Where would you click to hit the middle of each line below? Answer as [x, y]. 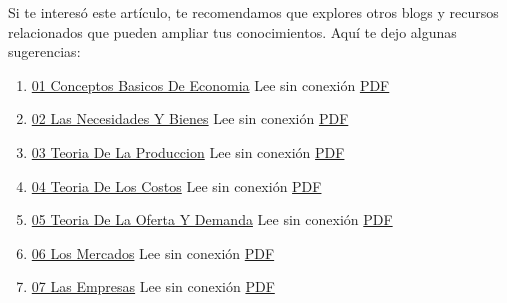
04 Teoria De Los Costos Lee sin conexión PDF [176, 185]
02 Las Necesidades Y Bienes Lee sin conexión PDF [190, 118]
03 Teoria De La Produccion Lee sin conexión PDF [188, 151]
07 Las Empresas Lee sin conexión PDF [153, 286]
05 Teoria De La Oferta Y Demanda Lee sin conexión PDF [212, 219]
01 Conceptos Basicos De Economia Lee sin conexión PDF [210, 84]
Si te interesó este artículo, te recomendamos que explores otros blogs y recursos [253, 12]
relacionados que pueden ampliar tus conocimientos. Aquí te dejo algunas [232, 31]
